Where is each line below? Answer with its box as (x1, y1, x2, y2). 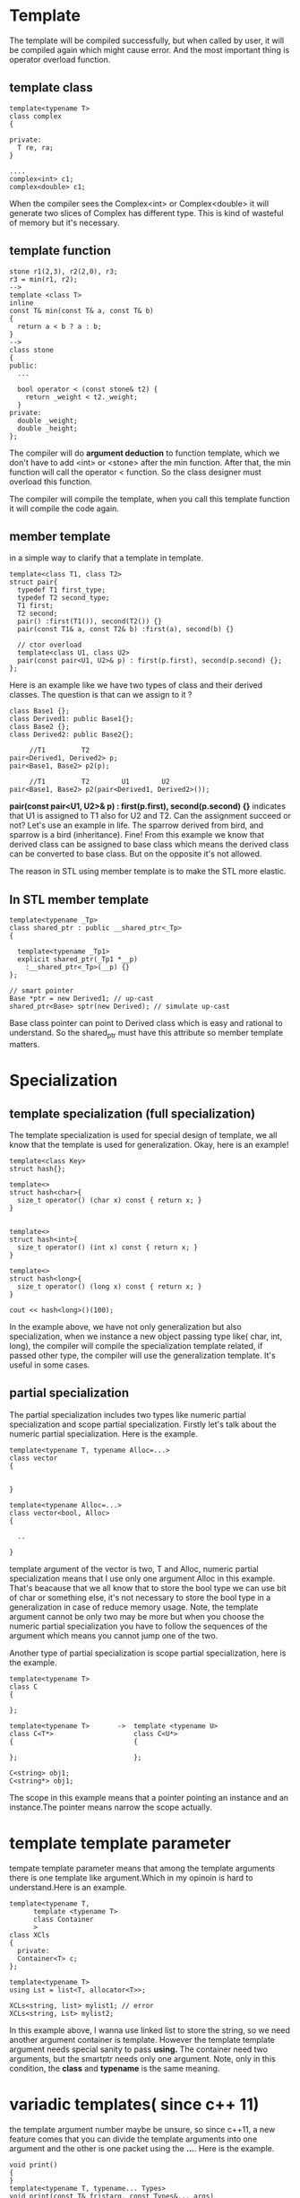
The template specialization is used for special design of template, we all (9, 1129, 278, 1140)
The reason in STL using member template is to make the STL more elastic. (9, 866, 287, 877)
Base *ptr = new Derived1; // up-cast (9, 995, 154, 1003)
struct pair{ (9, 578, 58, 587)
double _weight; (17, 416, 78, 425)
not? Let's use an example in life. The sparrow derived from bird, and (9, 820, 264, 830)
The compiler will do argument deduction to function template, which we (9, 447, 280, 458)
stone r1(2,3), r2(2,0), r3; (9, 266, 118, 276)
